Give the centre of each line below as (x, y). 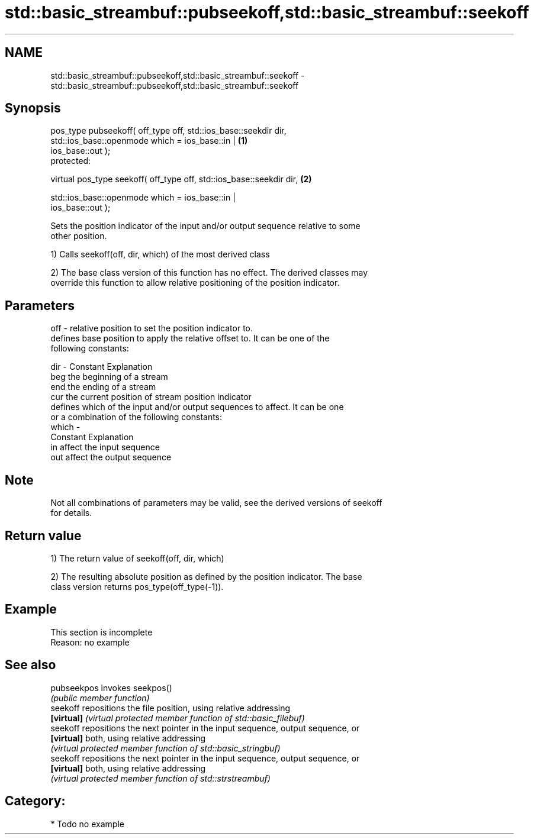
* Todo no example (87, 824)
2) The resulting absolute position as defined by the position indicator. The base (206, 576)
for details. (71, 513)
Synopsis (33, 108)
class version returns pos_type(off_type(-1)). (137, 586)
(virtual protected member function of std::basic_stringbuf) (165, 748)
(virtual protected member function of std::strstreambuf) (160, 778)
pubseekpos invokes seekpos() (111, 688)
